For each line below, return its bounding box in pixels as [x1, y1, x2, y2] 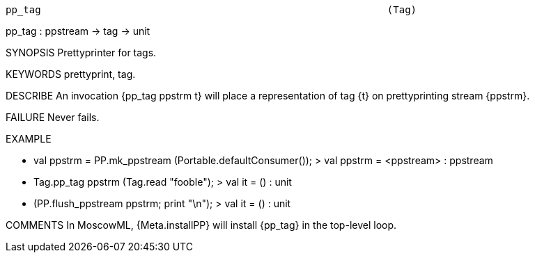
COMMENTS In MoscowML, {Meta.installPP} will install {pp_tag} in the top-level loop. [6, 219, 397, 231]
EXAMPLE [6, 133, 52, 145]
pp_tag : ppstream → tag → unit [6, 25, 150, 37]
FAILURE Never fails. [6, 111, 100, 123]
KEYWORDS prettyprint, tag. [6, 68, 136, 80]
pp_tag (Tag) [6, 4, 417, 15]
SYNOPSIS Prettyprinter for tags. [6, 47, 157, 58]
